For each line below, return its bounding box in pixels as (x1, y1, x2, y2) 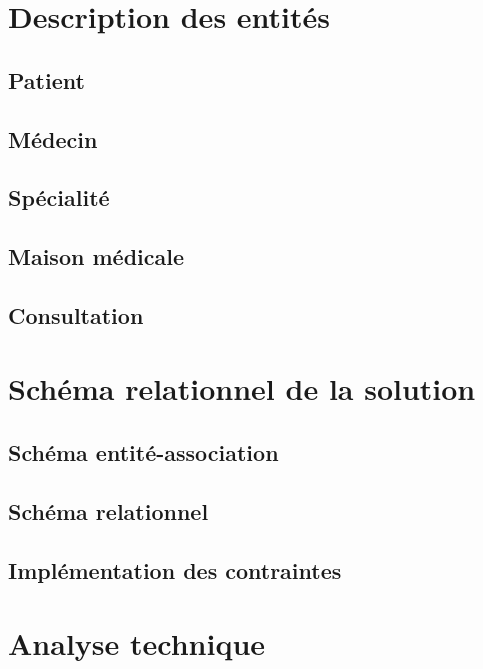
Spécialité (8, 182, 110, 213)
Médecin (8, 123, 98, 154)
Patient (8, 64, 85, 95)
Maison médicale (8, 241, 184, 272)
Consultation (8, 299, 144, 330)
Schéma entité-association (8, 437, 279, 468)
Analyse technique (8, 623, 266, 664)
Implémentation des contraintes (8, 554, 342, 585)
